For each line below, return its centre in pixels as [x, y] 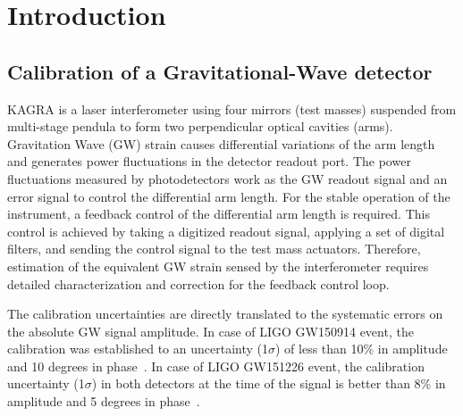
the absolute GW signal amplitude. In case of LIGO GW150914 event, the [210, 331]
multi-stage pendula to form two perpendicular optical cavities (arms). [200, 126]
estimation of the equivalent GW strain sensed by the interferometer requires [218, 266]
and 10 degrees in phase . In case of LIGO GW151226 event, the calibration [216, 366]
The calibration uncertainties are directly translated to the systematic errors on [225, 314]
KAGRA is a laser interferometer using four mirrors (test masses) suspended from [232, 108]
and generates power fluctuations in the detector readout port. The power [209, 161]
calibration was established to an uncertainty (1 [138, 349]
